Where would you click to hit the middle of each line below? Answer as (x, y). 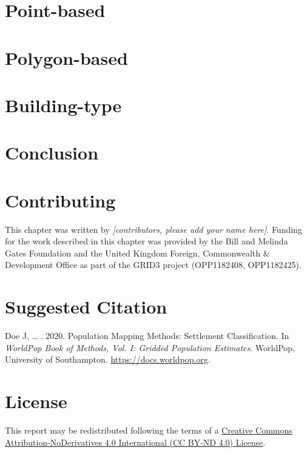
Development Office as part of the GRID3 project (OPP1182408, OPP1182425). (153, 265)
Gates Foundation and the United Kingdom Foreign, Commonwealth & (137, 253)
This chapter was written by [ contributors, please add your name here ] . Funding (153, 229)
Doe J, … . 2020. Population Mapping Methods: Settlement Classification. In (147, 336)
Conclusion (52, 153)
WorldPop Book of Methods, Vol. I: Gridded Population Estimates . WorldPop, (150, 347)
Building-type (63, 105)
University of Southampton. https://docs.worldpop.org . (108, 359)
